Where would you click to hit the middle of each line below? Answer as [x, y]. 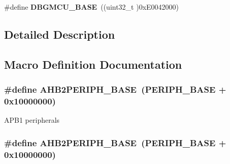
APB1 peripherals [32, 120]
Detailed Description [60, 34]
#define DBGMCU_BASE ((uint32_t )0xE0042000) [92, 7]
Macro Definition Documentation [93, 64]
